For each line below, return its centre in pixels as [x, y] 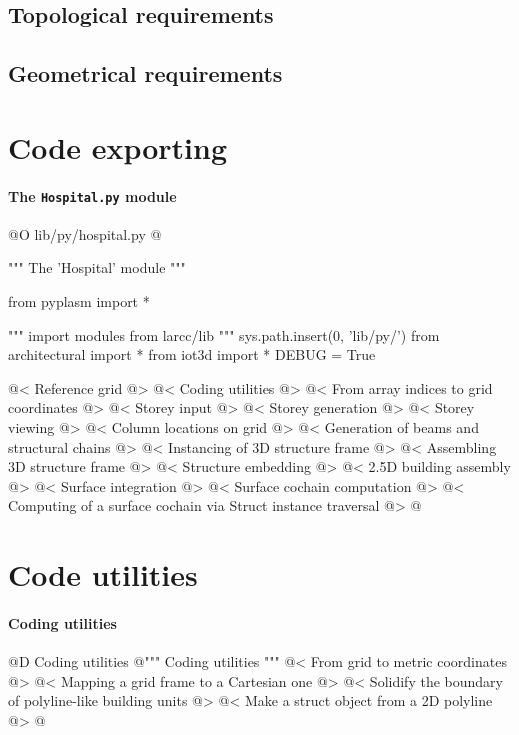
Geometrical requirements [145, 73]
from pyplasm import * [79, 300]
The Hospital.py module [92, 195]
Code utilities [103, 574]
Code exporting [117, 146]
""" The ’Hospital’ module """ [97, 267]
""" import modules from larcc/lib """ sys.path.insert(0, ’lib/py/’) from [224, 334]
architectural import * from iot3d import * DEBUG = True [192, 354]
